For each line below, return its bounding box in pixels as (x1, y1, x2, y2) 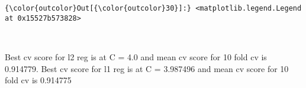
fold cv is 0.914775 (5, 74, 72, 86)
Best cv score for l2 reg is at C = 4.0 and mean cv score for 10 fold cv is (5, 50, 267, 63)
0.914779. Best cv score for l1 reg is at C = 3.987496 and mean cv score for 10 (5, 62, 289, 74)
